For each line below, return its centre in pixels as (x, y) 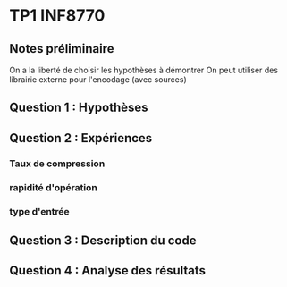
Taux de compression (57, 164)
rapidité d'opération (54, 187)
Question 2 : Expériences (81, 138)
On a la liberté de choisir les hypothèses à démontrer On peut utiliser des (144, 70)
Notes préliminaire (62, 49)
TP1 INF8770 (57, 16)
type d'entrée (39, 211)
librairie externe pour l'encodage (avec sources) (98, 80)
